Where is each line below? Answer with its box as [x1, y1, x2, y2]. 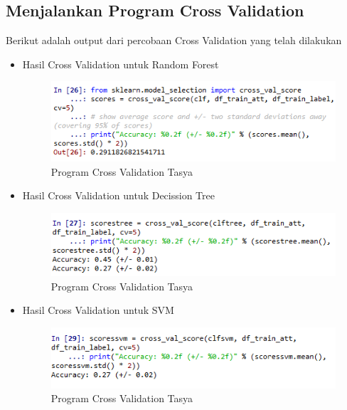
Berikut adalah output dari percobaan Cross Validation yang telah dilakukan [6, 33, 342, 48]
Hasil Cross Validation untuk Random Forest [22, 56, 219, 71]
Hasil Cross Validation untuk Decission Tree [22, 188, 215, 203]
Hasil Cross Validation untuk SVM [22, 303, 174, 317]
